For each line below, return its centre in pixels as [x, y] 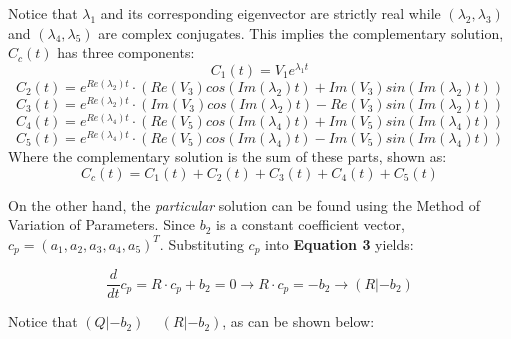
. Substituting [201, 243]
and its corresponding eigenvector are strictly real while [270, 13]
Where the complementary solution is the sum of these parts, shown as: [227, 155]
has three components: [126, 52]
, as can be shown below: [298, 321]
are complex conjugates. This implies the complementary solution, [301, 32]
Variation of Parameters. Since [102, 224]
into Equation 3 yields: [339, 243]
